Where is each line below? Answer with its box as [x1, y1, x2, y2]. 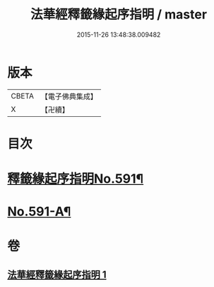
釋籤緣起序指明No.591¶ [7, 171, 144, 187]
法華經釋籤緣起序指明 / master [30, 6, 207, 23]
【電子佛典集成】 [40, 91, 97, 101]
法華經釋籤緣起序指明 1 [7, 269, 107, 281]
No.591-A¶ [7, 203, 71, 220]
